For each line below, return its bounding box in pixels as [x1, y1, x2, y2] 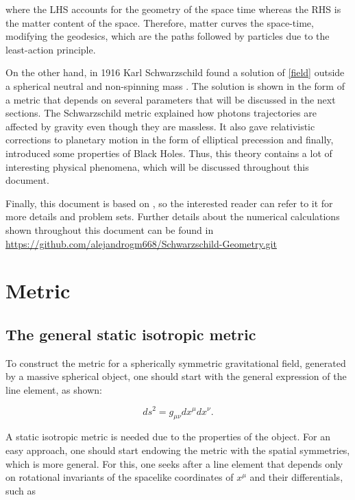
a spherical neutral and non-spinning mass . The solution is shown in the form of [5, 78, 345, 93]
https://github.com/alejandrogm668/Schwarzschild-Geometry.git [5, 236, 277, 250]
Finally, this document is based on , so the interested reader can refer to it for [5, 195, 333, 210]
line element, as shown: [5, 382, 102, 396]
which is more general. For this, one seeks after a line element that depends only [5, 456, 343, 471]
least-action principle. [5, 42, 96, 56]
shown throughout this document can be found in [5, 222, 214, 237]
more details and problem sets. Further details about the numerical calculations [5, 209, 340, 224]
